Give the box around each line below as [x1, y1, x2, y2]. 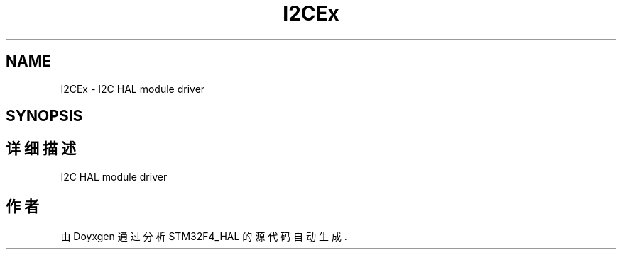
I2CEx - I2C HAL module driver [60, 82, 205, 95]
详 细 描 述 [6, 140, 76, 158]
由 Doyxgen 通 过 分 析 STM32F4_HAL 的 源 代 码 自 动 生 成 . [60, 229, 347, 242]
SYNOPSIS [6, 107, 83, 125]
